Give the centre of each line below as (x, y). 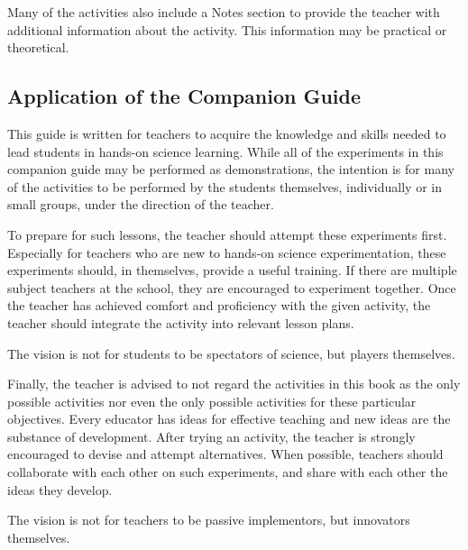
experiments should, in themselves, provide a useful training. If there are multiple (232, 270)
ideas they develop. (60, 489)
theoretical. (38, 47)
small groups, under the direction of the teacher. (141, 204)
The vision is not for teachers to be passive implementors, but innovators (209, 520)
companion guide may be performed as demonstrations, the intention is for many (231, 169)
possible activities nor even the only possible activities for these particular (212, 401)
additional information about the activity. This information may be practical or (227, 29)
